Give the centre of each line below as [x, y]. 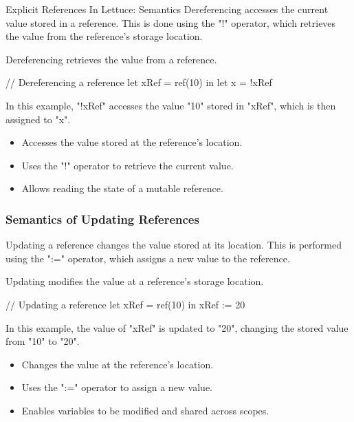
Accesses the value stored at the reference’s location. [132, 142]
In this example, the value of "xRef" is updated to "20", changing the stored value [177, 327]
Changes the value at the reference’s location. [118, 364]
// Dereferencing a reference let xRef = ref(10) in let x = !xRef [139, 82]
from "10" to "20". [43, 341]
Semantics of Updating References [102, 219]
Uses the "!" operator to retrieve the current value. [128, 165]
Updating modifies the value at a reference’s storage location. [135, 281]
